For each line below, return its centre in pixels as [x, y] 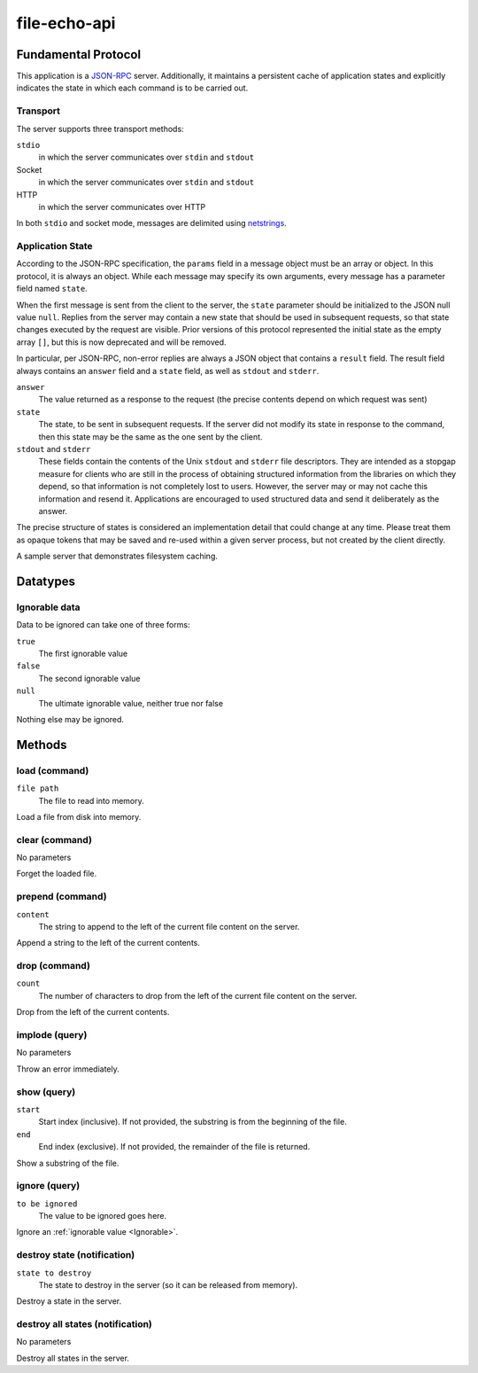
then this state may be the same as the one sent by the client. [150, 437]
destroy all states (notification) [84, 1324]
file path [38, 788]
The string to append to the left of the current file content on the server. [169, 926]
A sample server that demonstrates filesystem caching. [117, 556]
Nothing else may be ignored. [70, 719]
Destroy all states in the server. [73, 1358]
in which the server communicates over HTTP [122, 207]
